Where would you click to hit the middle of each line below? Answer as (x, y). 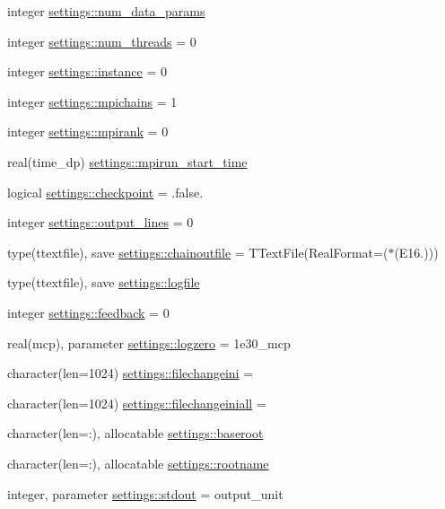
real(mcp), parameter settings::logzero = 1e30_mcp (149, 342)
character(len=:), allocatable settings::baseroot (135, 433)
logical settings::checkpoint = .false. (105, 192)
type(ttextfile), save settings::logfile (104, 282)
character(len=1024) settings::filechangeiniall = (137, 403)
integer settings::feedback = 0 (88, 312)
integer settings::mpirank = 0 (88, 132)
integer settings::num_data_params (106, 11)
